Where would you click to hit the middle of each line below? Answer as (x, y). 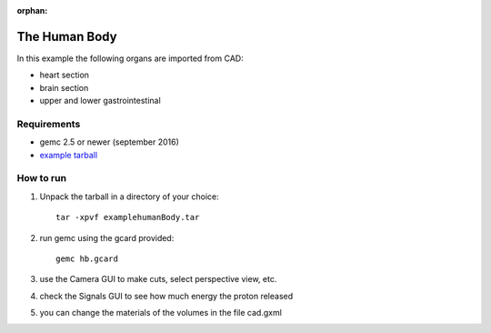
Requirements (49, 124)
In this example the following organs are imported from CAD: (130, 58)
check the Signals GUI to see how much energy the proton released (166, 296)
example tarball (69, 155)
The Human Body (67, 36)
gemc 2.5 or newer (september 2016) (109, 142)
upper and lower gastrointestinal (100, 101)
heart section (65, 75)
